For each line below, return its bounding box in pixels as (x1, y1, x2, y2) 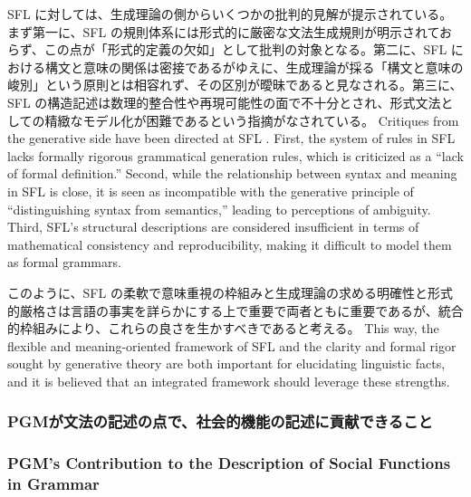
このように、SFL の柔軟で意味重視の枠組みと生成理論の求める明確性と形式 (7, 282, 453, 301)
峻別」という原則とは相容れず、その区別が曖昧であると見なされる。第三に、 (7, 75, 463, 94)
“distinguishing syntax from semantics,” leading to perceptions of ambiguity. (7, 199, 431, 218)
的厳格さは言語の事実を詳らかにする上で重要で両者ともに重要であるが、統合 (7, 301, 464, 320)
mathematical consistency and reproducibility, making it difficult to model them (7, 234, 452, 253)
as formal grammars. (7, 253, 121, 272)
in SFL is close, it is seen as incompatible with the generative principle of (7, 181, 414, 200)
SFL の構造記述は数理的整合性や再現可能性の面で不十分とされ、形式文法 (7, 92, 441, 111)
